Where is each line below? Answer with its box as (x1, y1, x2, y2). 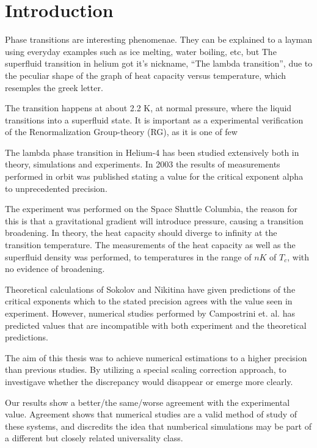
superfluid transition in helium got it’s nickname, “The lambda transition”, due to (5, 57, 313, 70)
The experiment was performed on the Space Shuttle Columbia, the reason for (5, 202, 298, 215)
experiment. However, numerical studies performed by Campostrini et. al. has (5, 307, 295, 319)
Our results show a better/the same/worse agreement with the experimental (5, 395, 290, 408)
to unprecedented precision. (5, 182, 107, 194)
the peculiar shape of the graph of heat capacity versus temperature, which (5, 68, 286, 81)
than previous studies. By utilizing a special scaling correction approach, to (5, 363, 286, 376)
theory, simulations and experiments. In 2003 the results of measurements (5, 158, 280, 171)
